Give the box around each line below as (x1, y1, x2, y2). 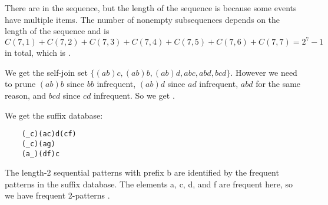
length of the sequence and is (5, 25, 110, 37)
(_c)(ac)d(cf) (21, 130, 77, 139)
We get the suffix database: (5, 109, 103, 121)
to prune (5, 78, 36, 90)
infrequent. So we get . (94, 89, 175, 102)
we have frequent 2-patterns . (5, 189, 110, 201)
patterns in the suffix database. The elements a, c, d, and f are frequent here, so (5, 177, 293, 190)
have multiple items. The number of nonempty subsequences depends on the (5, 13, 280, 25)
